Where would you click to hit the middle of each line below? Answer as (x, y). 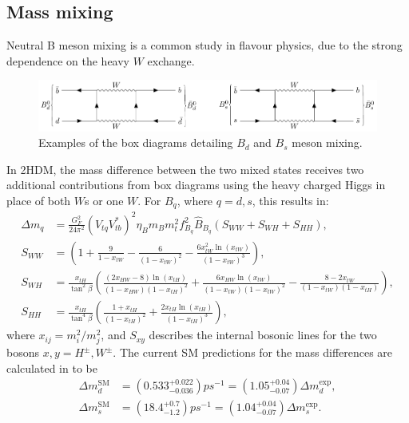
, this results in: (290, 200)
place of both (39, 200)
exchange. (171, 60)
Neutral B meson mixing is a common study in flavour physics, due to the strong (204, 45)
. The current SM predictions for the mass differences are (253, 352)
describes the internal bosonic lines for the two (263, 335)
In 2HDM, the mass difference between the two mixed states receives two (185, 169)
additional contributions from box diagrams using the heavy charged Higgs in (196, 185)
